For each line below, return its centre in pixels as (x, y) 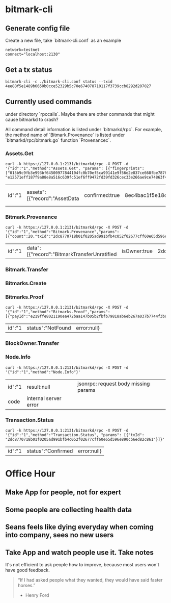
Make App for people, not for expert (63, 493)
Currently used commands (49, 102)
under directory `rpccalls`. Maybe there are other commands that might (80, 114)
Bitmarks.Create (26, 283)
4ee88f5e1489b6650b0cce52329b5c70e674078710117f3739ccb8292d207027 (78, 86)
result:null (38, 387)
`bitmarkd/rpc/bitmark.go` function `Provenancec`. (58, 140)
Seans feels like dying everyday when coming (80, 527)
